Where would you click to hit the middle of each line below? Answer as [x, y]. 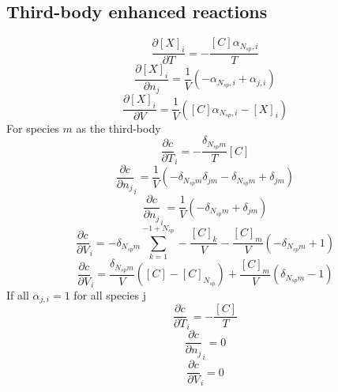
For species [33, 128]
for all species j [110, 294]
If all [18, 294]
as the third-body [118, 128]
